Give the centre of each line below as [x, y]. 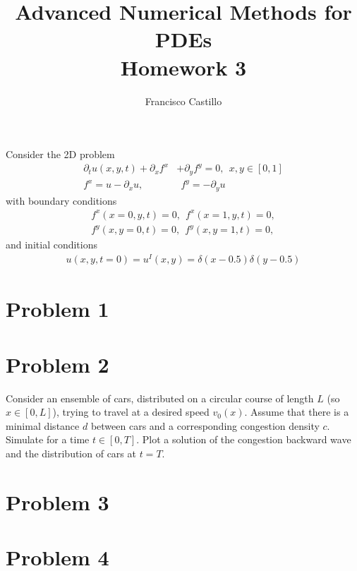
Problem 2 [58, 364]
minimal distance [43, 425]
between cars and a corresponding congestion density [205, 425]
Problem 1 [58, 309]
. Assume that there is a [297, 412]
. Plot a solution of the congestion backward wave [244, 439]
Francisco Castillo [183, 101]
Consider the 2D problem [60, 154]
